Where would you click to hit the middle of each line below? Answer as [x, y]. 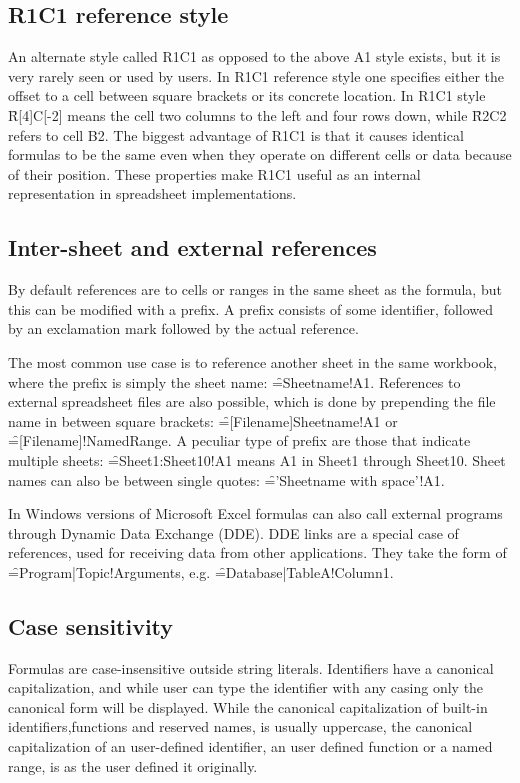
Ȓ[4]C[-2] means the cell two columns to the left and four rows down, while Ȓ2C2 [257, 114]
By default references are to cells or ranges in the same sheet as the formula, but [255, 289]
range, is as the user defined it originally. [133, 765]
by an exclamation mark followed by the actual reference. [183, 328]
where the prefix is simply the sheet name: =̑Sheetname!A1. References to [234, 381]
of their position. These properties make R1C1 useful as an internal [214, 173]
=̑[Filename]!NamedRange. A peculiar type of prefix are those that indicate [239, 440]
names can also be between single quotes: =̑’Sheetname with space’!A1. [226, 479]
